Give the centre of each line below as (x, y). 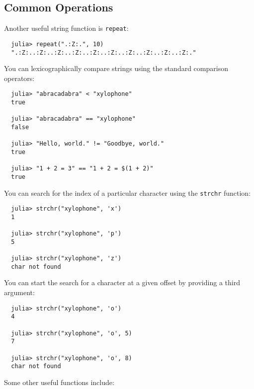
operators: (19, 78)
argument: (19, 292)
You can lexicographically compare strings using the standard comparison (116, 68)
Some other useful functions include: (59, 382)
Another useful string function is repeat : (66, 28)
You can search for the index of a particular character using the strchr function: (127, 193)
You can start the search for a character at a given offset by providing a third (122, 282)
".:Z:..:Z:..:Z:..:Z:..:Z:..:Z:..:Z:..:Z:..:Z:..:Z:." (104, 52)
